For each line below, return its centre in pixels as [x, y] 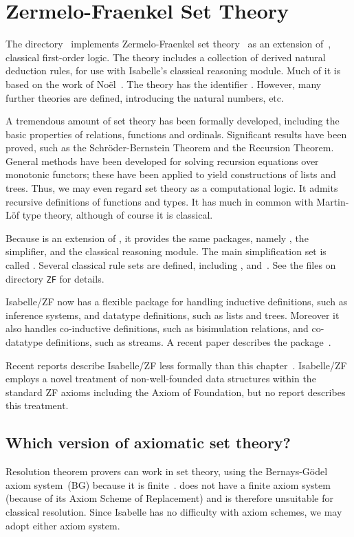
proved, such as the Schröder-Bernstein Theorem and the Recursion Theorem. [170, 147]
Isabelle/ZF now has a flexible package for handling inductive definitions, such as [177, 302]
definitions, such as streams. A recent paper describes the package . [188, 342]
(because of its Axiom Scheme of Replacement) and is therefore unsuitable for [169, 498]
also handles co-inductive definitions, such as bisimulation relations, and [157, 328]
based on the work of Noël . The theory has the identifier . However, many [164, 84]
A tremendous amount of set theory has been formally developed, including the [173, 121]
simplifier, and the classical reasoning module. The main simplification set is [166, 251]
